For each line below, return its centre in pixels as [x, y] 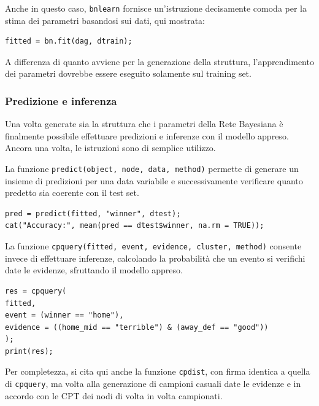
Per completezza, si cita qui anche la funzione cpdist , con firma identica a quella [158, 371]
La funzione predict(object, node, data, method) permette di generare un [152, 169]
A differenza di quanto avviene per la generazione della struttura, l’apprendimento [159, 61]
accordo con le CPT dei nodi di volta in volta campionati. [114, 395]
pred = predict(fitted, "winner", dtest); [93, 213]
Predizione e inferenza [61, 100]
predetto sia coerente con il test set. [72, 193]
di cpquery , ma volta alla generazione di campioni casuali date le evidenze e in [153, 384]
